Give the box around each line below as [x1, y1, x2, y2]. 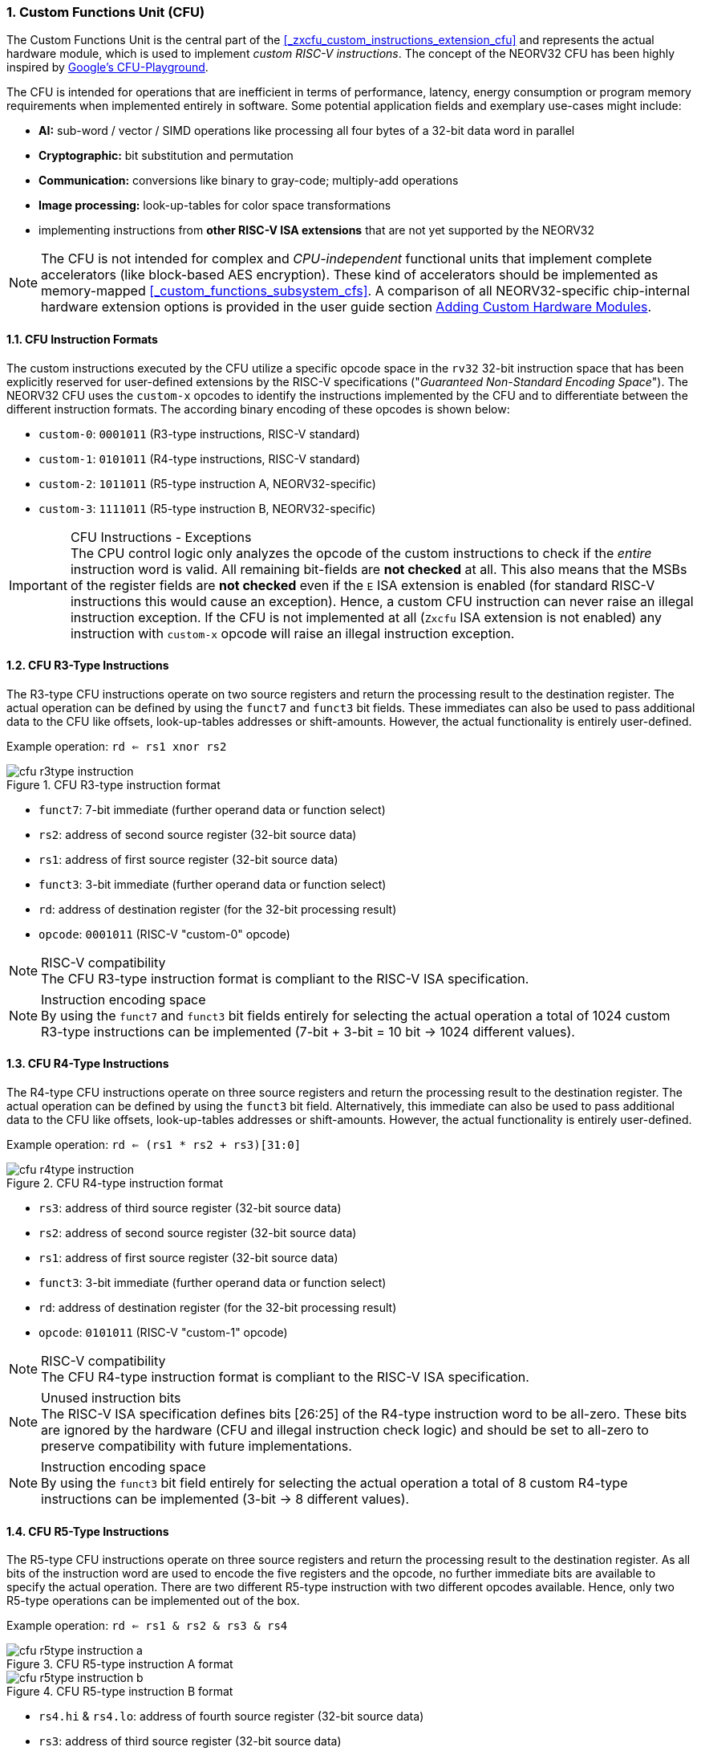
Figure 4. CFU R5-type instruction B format [6, 1684, 233, 1699]
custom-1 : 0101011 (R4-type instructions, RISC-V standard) [38, 451, 361, 466]
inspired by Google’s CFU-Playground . [6, 60, 209, 75]
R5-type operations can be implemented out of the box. [6, 1594, 300, 1608]
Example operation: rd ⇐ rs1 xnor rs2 [6, 739, 227, 753]
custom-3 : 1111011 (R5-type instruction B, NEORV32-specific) [38, 501, 376, 515]
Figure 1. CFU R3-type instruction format [6, 777, 221, 792]
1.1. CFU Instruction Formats [6, 332, 158, 346]
